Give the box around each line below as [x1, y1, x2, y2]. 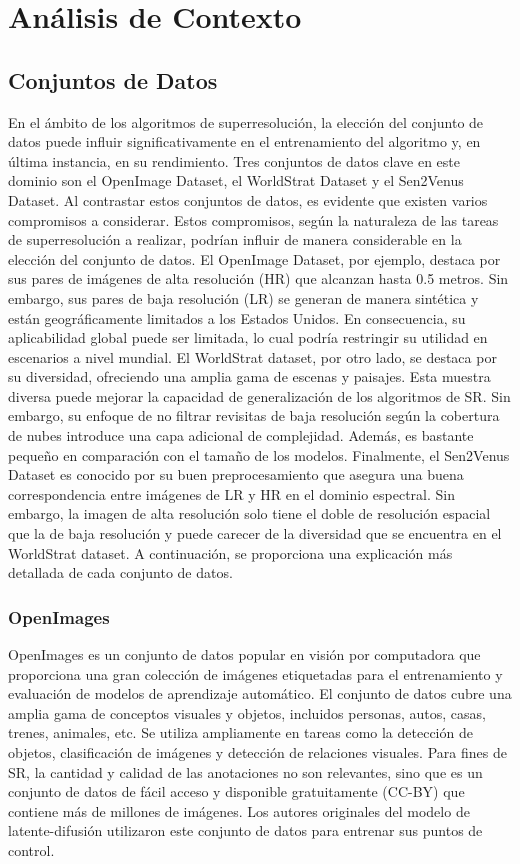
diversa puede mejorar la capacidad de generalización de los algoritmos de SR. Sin [8, 385, 511, 406]
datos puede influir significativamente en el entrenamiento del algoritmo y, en [8, 131, 481, 152]
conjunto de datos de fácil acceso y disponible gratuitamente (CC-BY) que [8, 781, 465, 802]
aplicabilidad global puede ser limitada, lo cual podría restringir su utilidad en [8, 327, 488, 348]
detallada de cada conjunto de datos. [8, 562, 233, 583]
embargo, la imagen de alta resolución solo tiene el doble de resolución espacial [8, 503, 491, 524]
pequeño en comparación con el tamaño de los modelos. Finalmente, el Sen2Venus [8, 444, 510, 465]
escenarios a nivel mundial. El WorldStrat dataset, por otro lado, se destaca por [8, 346, 497, 367]
